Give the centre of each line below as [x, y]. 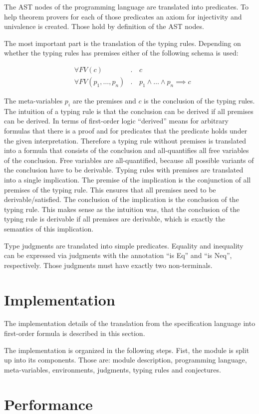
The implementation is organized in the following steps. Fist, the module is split [127, 350]
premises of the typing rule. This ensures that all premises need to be [110, 189]
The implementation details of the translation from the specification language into [130, 323]
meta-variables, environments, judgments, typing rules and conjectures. [113, 369]
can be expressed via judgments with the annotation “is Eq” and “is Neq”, [118, 255]
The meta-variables [33, 101]
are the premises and [104, 101]
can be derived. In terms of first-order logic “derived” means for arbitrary [116, 121]
